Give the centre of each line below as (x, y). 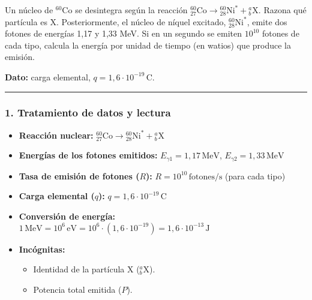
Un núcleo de (29, 10)
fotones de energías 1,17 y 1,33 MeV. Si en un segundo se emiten (124, 33)
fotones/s (205, 177)
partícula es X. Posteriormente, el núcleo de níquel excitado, (115, 21)
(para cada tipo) (255, 175)
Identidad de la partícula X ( (86, 269)
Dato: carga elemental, (48, 76)
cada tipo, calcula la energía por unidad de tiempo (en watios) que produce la (148, 45)
